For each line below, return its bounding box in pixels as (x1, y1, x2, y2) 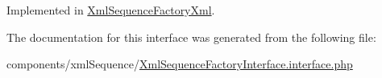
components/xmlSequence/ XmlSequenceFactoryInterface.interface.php (6, 55, 353, 72)
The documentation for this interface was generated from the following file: (6, 28, 376, 45)
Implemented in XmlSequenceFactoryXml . (6, 2, 215, 18)
